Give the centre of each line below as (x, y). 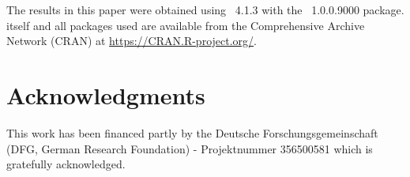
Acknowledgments (106, 94)
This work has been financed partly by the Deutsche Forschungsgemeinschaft (192, 132)
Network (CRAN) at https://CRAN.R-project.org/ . (132, 41)
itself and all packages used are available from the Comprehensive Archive (186, 25)
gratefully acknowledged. (66, 164)
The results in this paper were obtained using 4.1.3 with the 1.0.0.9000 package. (205, 9)
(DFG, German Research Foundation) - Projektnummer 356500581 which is (190, 148)
